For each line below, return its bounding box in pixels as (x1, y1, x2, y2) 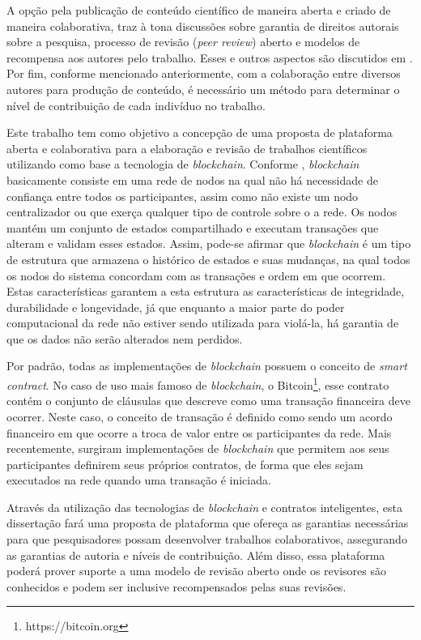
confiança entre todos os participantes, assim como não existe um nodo (6, 187, 359, 204)
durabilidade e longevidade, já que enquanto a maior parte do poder (6, 298, 345, 315)
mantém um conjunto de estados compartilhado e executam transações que (6, 219, 379, 236)
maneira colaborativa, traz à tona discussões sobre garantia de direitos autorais (6, 17, 399, 34)
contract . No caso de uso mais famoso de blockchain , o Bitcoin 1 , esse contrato (6, 374, 389, 393)
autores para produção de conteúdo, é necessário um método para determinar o (6, 80, 400, 97)
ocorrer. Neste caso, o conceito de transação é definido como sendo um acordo (6, 407, 393, 425)
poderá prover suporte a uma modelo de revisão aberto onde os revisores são (6, 562, 386, 579)
